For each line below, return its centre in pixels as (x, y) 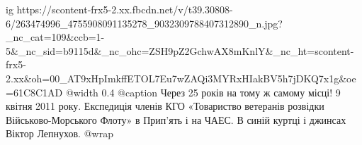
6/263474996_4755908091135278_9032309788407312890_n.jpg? (144, 23)
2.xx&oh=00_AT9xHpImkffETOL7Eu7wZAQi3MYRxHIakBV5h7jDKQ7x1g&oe (181, 78)
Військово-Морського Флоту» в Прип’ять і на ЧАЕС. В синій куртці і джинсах (176, 119)
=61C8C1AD (34, 92)
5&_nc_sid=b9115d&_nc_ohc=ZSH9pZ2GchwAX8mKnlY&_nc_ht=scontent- (180, 50)
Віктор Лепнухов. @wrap (60, 133)
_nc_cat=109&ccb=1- (55, 37)
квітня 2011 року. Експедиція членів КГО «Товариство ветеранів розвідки (165, 106)
